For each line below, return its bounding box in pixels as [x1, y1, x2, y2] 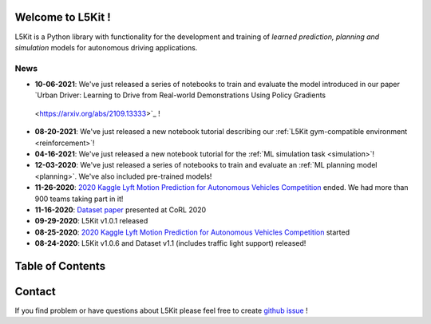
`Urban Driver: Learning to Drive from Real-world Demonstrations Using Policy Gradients [34, 90, 326, 100]
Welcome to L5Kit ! [14, 10, 111, 24]
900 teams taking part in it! [34, 194, 124, 203]
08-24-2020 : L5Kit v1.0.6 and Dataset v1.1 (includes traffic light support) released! [34, 239, 306, 248]
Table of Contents [14, 259, 106, 273]
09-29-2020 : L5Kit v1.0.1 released [34, 216, 148, 226]
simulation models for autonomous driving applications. [14, 42, 198, 52]
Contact [14, 284, 56, 298]
